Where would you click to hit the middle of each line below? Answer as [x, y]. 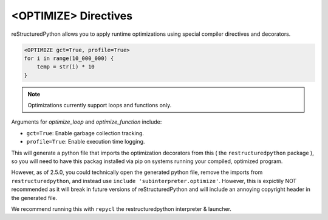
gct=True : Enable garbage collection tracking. [85, 133]
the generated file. [34, 198]
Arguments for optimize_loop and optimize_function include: [87, 122]
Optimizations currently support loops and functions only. [100, 105]
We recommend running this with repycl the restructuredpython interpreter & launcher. [121, 208]
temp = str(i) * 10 [66, 67]
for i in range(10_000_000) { [69, 58]
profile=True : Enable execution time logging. [86, 142]
